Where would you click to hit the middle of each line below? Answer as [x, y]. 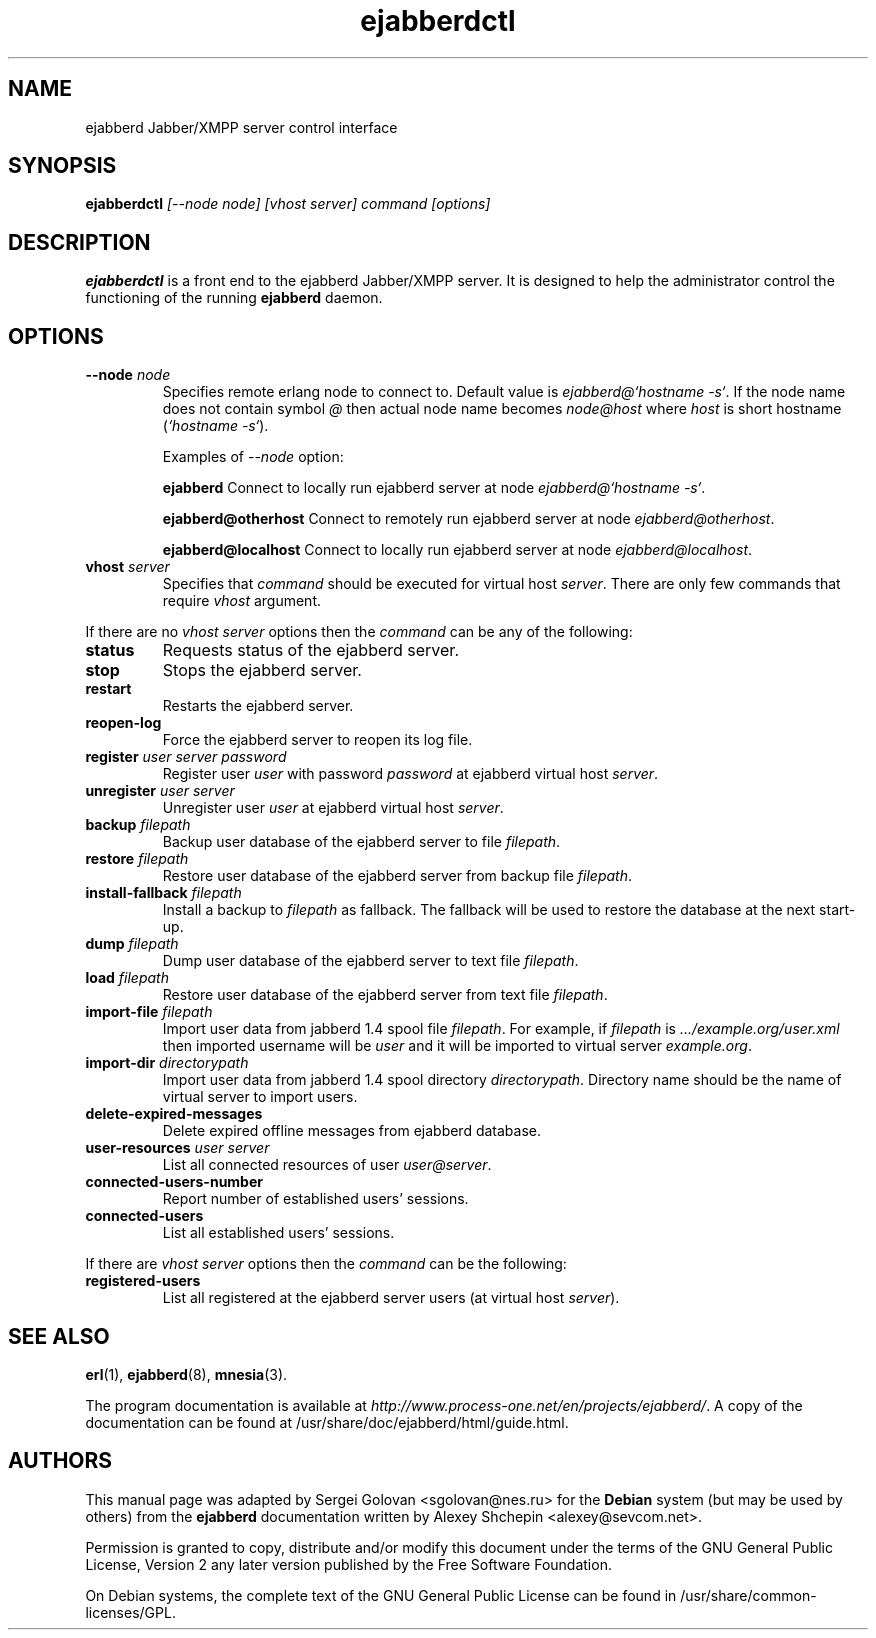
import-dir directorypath [167, 1063]
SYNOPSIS [62, 166]
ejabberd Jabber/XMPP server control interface [241, 127]
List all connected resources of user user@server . [327, 1165]
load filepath [127, 978]
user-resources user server [177, 1148]
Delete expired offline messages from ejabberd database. [352, 1131]
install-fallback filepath [163, 893]
